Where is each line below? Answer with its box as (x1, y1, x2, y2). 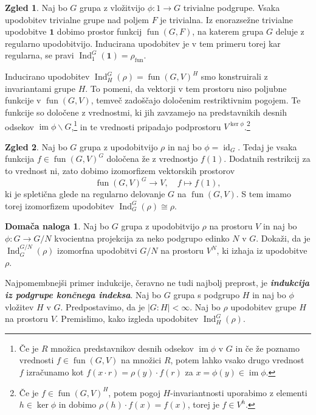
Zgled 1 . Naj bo (5, 1, 67, 13)
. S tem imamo (236, 187, 291, 200)
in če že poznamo (235, 341, 300, 354)
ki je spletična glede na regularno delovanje (5, 187, 165, 200)
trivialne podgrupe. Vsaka (183, 1, 280, 13)
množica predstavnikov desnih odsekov (50, 341, 194, 354)
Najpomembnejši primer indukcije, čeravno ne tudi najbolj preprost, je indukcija (5, 276, 309, 289)
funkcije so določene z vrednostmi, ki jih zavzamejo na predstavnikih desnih (5, 105, 287, 118)
